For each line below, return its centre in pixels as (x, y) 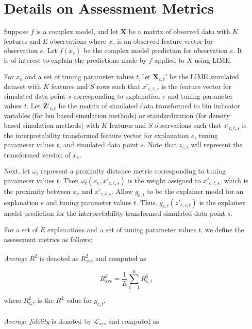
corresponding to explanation (117, 96)
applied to (169, 60)
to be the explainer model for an (195, 191)
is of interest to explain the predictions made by (75, 60)
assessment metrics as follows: (48, 239)
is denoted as (59, 258)
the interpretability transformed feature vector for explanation (97, 135)
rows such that (118, 86)
